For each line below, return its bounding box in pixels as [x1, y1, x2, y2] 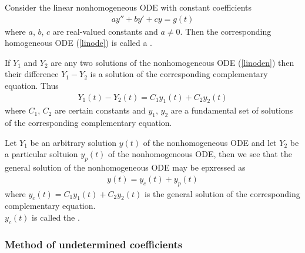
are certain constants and [55, 104, 146, 116]
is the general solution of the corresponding [144, 187, 300, 199]
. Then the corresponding [180, 25, 272, 37]
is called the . [32, 211, 80, 224]
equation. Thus [5, 79, 59, 91]
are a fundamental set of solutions [170, 104, 293, 116]
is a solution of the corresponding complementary [90, 68, 268, 80]
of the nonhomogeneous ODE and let [143, 136, 277, 148]
